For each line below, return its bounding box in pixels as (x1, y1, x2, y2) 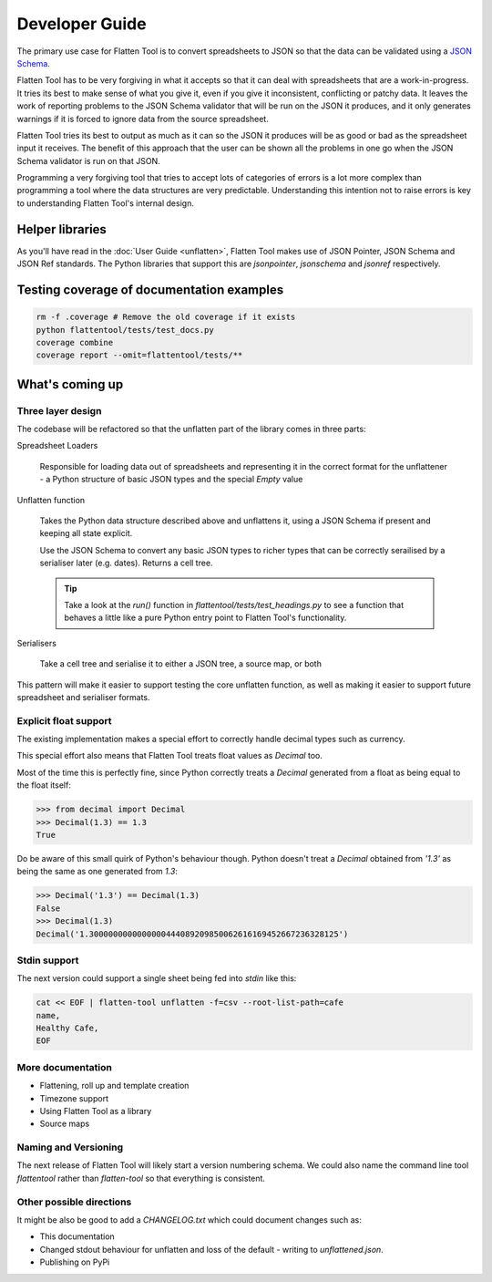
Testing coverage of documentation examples (16, 282, 284, 297)
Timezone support (39, 1092, 109, 1103)
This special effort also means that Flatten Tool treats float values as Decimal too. (16, 750, 323, 761)
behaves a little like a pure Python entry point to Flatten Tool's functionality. (64, 612, 347, 624)
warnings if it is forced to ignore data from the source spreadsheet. (16, 113, 269, 124)
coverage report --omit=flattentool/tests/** (36, 350, 243, 360)
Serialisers (16, 637, 56, 648)
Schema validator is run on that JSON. (16, 155, 160, 166)
